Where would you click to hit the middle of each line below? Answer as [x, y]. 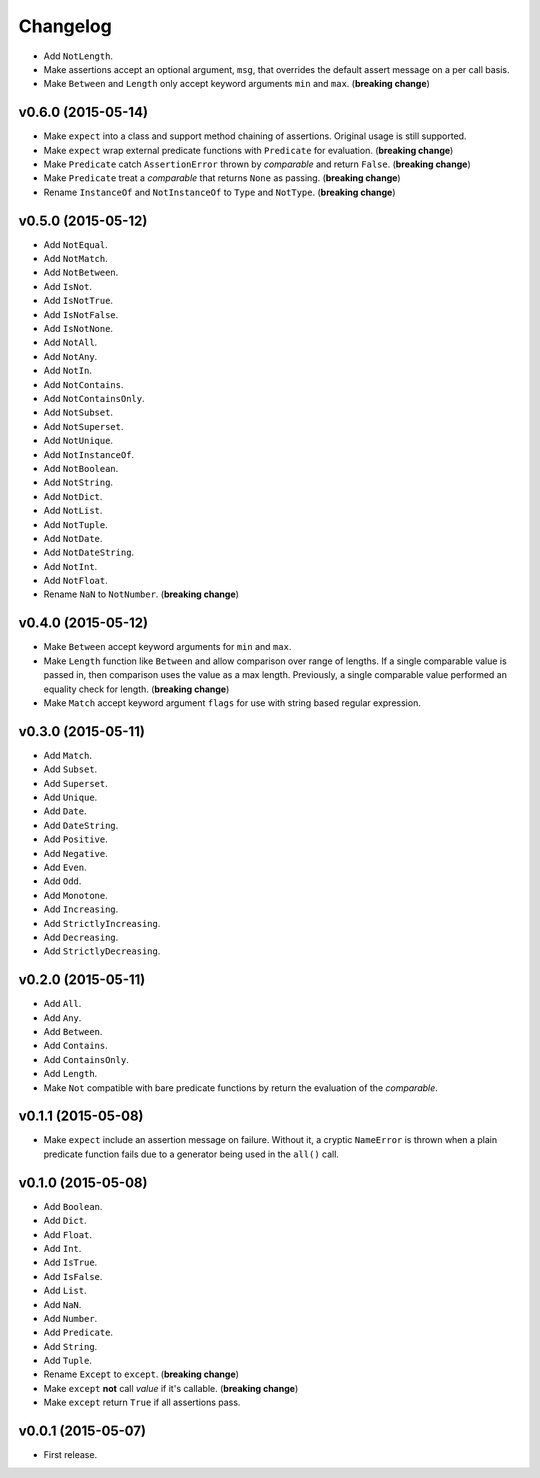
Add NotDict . [73, 496]
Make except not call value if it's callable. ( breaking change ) [171, 1388]
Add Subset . [70, 769]
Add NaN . [62, 1304]
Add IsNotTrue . [78, 301]
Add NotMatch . [76, 259]
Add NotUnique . [78, 441]
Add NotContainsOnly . [94, 398]
